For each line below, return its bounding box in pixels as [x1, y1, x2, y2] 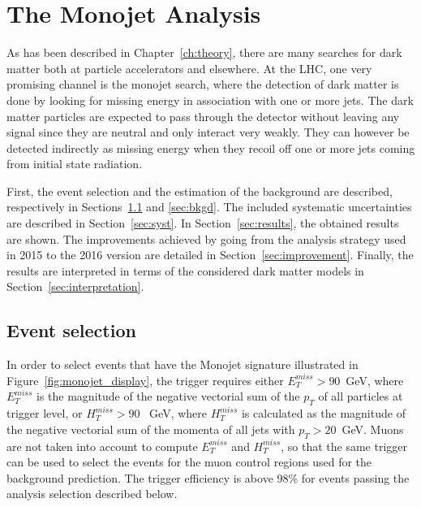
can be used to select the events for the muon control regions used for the [6, 453, 372, 470]
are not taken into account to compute [6, 437, 198, 454]
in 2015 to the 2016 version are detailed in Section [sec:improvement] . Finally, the [6, 246, 414, 263]
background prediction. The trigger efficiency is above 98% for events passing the [6, 469, 410, 486]
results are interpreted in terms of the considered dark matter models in [6, 262, 364, 279]
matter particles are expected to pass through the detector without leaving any [6, 107, 400, 124]
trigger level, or [6, 405, 83, 422]
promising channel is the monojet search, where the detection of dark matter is [6, 76, 399, 93]
